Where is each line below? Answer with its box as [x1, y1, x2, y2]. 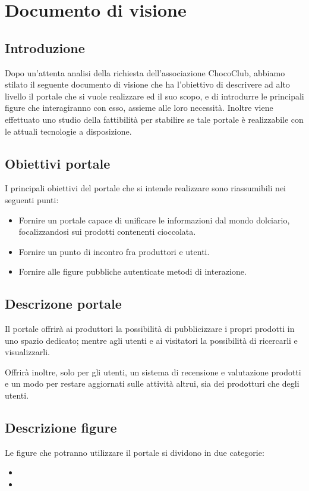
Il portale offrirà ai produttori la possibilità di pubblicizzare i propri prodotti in [5, 322, 295, 335]
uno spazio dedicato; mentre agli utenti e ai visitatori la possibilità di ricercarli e [5, 334, 298, 346]
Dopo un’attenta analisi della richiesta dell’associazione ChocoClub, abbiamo [5, 66, 285, 79]
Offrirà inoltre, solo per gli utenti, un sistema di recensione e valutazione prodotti [5, 365, 301, 378]
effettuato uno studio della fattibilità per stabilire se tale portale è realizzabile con [5, 113, 304, 125]
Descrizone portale [5, 294, 122, 313]
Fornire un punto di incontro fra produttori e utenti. [18, 245, 210, 257]
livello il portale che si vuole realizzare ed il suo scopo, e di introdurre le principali [5, 89, 304, 102]
